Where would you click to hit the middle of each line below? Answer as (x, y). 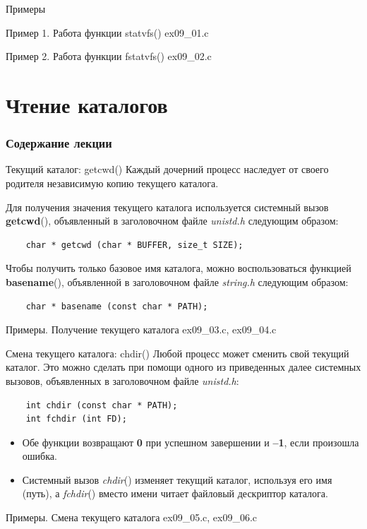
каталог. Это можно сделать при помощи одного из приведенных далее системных (183, 367)
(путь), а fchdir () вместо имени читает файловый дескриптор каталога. (175, 493)
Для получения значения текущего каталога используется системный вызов (167, 207)
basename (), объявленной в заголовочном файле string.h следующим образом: (177, 281)
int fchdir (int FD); (76, 419)
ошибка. (40, 456)
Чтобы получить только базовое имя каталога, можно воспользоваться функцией (179, 268)
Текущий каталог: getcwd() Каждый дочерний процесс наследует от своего (167, 169)
